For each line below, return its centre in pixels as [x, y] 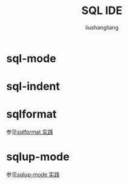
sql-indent [33, 87]
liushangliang [102, 27]
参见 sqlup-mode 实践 [33, 175]
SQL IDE [102, 11]
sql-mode [31, 58]
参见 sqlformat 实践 [30, 132]
